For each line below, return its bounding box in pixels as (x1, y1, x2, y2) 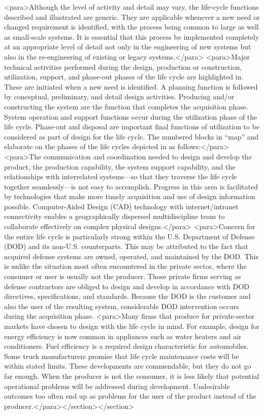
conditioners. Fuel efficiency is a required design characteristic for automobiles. (4, 341, 249, 351)
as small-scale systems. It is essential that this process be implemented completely (4, 31, 259, 42)
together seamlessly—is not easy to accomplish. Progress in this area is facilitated (4, 181, 258, 191)
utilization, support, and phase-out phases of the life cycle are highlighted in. (4, 71, 244, 82)
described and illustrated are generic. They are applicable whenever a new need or (4, 11, 260, 22)
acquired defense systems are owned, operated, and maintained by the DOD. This (4, 251, 258, 261)
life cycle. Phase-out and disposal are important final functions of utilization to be (4, 121, 260, 132)
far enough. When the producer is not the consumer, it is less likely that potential (4, 370, 259, 381)
